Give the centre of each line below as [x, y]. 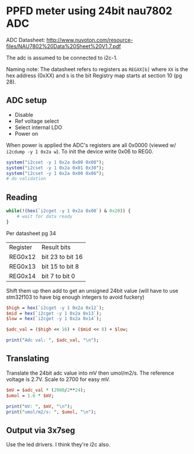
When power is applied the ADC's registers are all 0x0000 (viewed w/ [91, 145]
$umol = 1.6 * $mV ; [30, 395]
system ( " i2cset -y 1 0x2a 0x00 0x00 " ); [55, 162]
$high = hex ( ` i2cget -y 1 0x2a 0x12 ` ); [55, 308]
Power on [26, 133]
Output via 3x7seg [41, 430]
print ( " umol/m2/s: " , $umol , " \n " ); [51, 412]
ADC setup [27, 100]
